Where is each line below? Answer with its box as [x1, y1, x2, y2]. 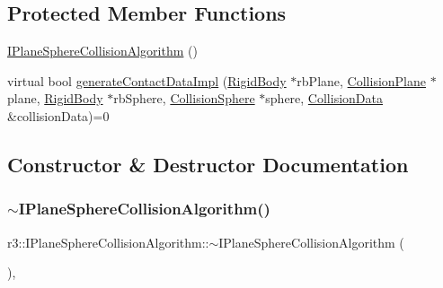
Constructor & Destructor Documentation [7, 150, 409, 178]
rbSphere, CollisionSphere [113, 89, 255, 108]
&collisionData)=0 [7, 106, 110, 125]
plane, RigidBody [7, 89, 103, 108]
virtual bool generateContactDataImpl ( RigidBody [7, 71, 287, 90]
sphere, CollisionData [265, 89, 383, 108]
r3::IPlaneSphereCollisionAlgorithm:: [7, 232, 209, 251]
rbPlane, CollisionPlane [297, 71, 427, 90]
